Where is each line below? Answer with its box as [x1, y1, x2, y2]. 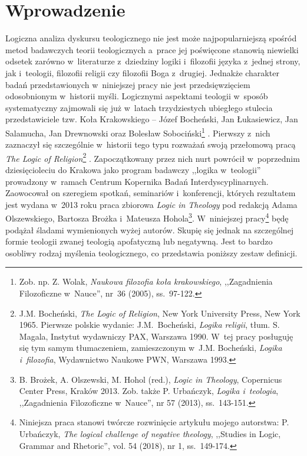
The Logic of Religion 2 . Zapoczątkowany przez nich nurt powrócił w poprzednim [5, 150, 300, 164]
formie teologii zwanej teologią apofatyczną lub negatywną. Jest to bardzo [5, 235, 273, 247]
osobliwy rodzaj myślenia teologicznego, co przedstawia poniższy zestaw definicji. [5, 246, 298, 259]
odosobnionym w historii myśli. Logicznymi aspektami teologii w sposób [5, 90, 268, 102]
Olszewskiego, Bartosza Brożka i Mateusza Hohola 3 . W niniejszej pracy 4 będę [5, 210, 289, 224]
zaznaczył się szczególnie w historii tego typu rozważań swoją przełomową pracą [5, 138, 296, 151]
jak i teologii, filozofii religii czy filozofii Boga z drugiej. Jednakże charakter [5, 66, 279, 79]
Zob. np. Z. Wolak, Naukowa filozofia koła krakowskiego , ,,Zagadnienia [19, 275, 273, 288]
